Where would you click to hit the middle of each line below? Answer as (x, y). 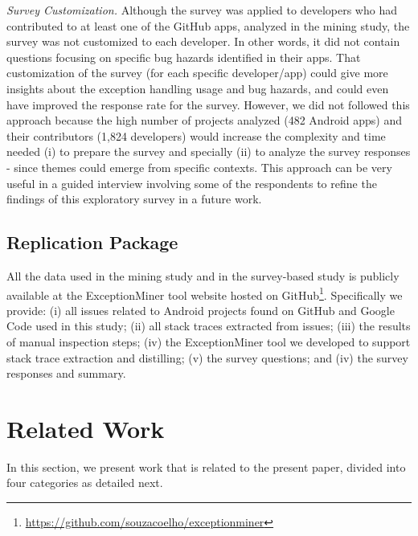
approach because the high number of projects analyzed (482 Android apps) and (204, 120)
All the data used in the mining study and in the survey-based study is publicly (203, 275)
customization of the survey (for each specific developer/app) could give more (197, 73)
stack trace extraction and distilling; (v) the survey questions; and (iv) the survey (207, 357)
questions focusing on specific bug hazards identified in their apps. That (184, 57)
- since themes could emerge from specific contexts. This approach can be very (199, 167)
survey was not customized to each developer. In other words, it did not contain (203, 41)
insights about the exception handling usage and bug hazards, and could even (198, 88)
